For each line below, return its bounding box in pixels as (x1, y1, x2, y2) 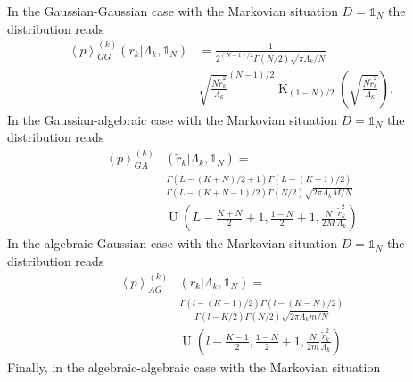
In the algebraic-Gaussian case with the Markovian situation (7, 234, 337, 253)
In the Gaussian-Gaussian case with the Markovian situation (7, 2, 338, 20)
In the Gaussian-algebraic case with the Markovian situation (7, 110, 337, 129)
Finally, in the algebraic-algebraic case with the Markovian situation (7, 357, 381, 376)
